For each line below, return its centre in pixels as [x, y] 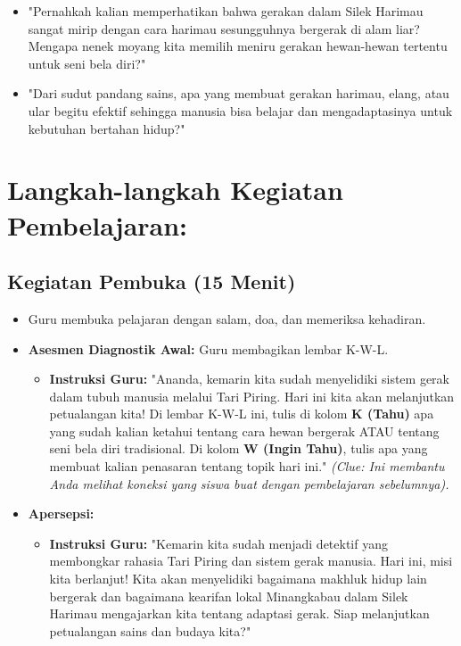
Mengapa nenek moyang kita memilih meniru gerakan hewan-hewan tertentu [238, 46]
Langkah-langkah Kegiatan [175, 190]
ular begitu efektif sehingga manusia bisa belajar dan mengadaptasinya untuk [240, 110]
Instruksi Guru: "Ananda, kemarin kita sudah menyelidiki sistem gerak [249, 379]
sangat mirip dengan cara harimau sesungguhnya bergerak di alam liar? [224, 28]
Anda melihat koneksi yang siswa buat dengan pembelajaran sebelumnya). [249, 483]
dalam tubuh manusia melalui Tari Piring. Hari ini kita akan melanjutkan [252, 396]
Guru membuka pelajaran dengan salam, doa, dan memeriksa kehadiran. [227, 318]
